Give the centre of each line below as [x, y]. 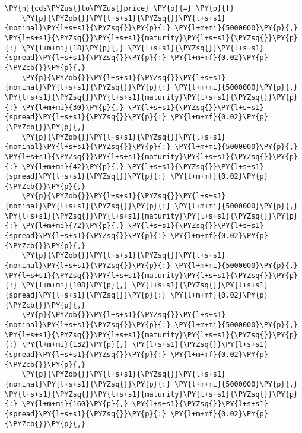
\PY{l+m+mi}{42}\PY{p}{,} [73, 167]
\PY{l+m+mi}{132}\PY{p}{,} [75, 345]
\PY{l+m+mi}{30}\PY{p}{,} [73, 107]
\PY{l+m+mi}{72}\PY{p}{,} [73, 226]
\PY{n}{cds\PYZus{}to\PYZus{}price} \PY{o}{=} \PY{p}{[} [120, 8]
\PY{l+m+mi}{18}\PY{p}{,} [73, 48]
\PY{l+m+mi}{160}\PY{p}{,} [75, 404]
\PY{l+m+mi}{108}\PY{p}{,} [75, 285]
